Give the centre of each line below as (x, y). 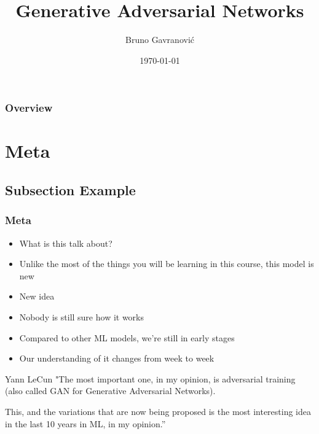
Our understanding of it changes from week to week (117, 358)
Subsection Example (70, 190)
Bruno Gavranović (160, 40)
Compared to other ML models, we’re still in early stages (127, 337)
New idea (37, 296)
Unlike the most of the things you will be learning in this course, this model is (167, 264)
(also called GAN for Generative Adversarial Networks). (110, 391)
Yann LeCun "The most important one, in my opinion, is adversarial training (150, 378)
